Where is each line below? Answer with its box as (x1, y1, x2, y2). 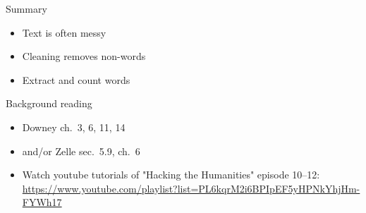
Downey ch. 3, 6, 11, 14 (22, 119, 126, 134)
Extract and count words (22, 72, 130, 87)
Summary (6, 1, 47, 16)
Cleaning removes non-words (22, 49, 146, 63)
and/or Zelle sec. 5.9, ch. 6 (22, 143, 140, 158)
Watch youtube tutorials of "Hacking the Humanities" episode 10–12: (22, 167, 320, 182)
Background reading (6, 96, 92, 111)
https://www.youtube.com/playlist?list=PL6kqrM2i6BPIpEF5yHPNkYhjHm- (22, 181, 360, 195)
